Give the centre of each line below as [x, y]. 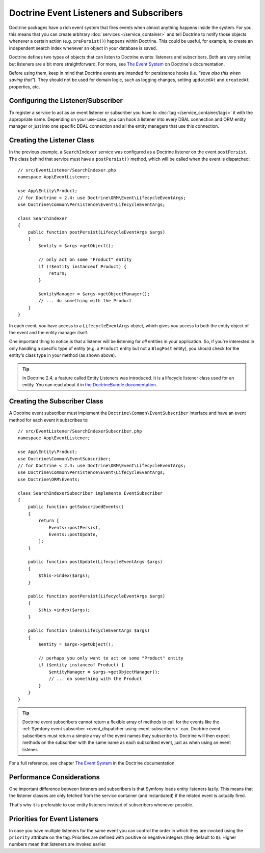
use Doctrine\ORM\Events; [49, 479]
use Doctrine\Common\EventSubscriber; [65, 459]
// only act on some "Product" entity [85, 260]
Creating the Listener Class [52, 140]
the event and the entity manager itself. [49, 333]
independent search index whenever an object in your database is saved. [83, 48]
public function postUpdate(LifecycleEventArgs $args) [95, 562]
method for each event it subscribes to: [49, 420]
